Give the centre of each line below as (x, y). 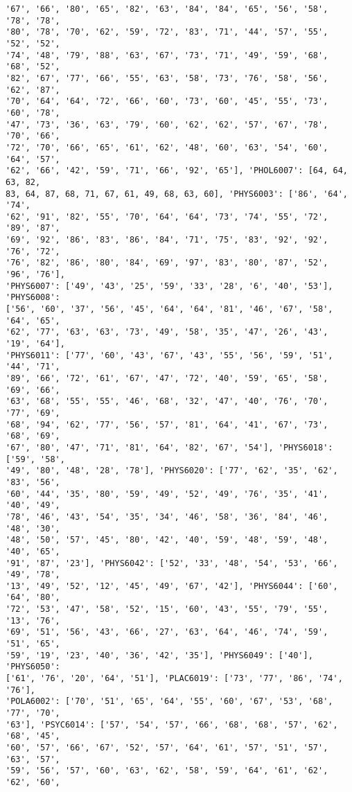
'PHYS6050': (33, 667)
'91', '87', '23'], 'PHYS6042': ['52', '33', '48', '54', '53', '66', (172, 563)
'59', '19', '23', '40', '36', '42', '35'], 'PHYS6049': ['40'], (159, 655)
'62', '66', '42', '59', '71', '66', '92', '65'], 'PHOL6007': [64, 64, (177, 171)
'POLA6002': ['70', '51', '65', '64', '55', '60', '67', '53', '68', (169, 702)
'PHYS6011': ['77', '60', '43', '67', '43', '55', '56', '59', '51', (169, 355)
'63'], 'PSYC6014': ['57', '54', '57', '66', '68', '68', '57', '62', (172, 724)
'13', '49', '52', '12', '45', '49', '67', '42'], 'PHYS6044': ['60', (172, 586)
